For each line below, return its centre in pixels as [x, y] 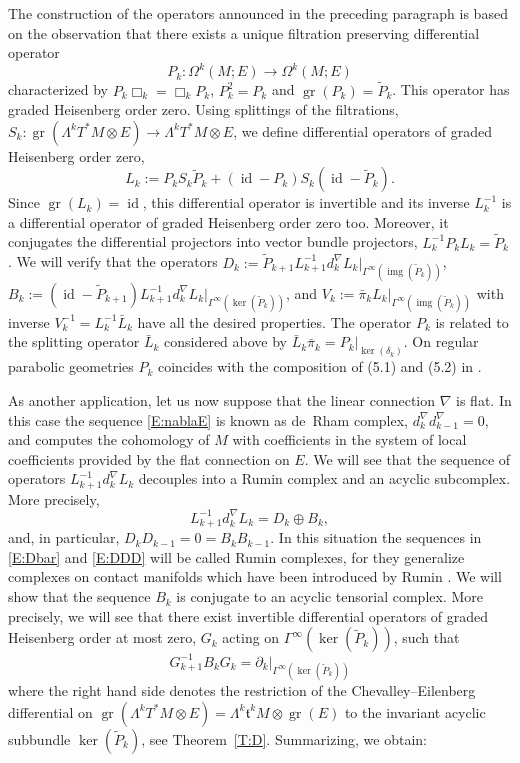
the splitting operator [74, 341]
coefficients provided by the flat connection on [149, 458]
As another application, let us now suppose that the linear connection [222, 399]
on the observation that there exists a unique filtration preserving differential [244, 32]
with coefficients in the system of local [349, 439]
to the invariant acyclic [415, 711]
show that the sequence [79, 596]
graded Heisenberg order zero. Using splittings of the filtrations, [203, 109]
